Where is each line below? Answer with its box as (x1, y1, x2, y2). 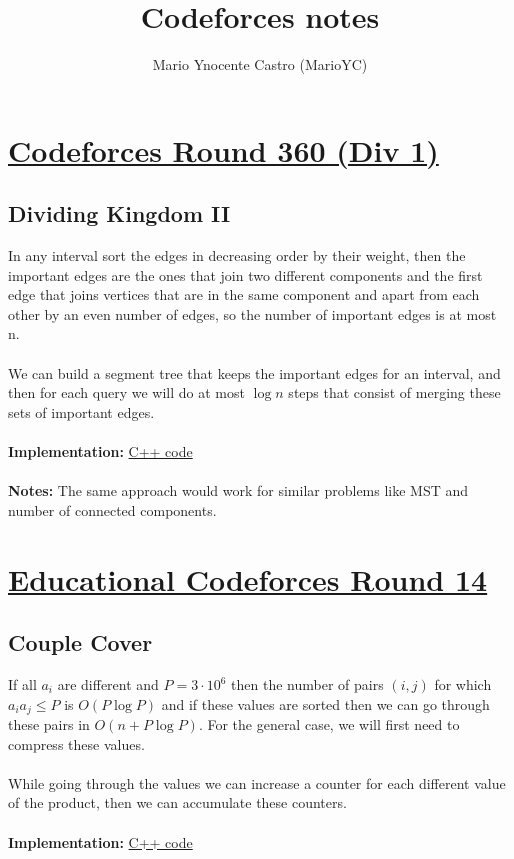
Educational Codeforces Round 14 (8, 558, 488, 599)
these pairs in (8, 714, 90, 735)
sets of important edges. (8, 401, 155, 422)
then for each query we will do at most (8, 382, 245, 403)
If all (8, 674, 37, 694)
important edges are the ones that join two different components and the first (8, 264, 483, 285)
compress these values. (8, 733, 145, 754)
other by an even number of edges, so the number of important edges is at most (8, 303, 497, 324)
